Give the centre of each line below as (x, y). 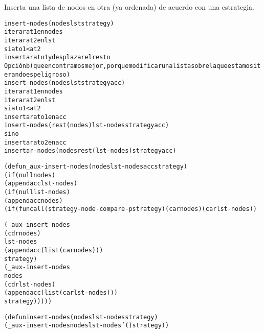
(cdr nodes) (23, 233)
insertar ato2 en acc (35, 142)
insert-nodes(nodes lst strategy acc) (65, 83)
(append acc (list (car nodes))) (54, 250)
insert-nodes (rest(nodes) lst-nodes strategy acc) (87, 125)
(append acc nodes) (34, 200)
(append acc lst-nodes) (41, 184)
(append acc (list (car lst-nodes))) (61, 293)
